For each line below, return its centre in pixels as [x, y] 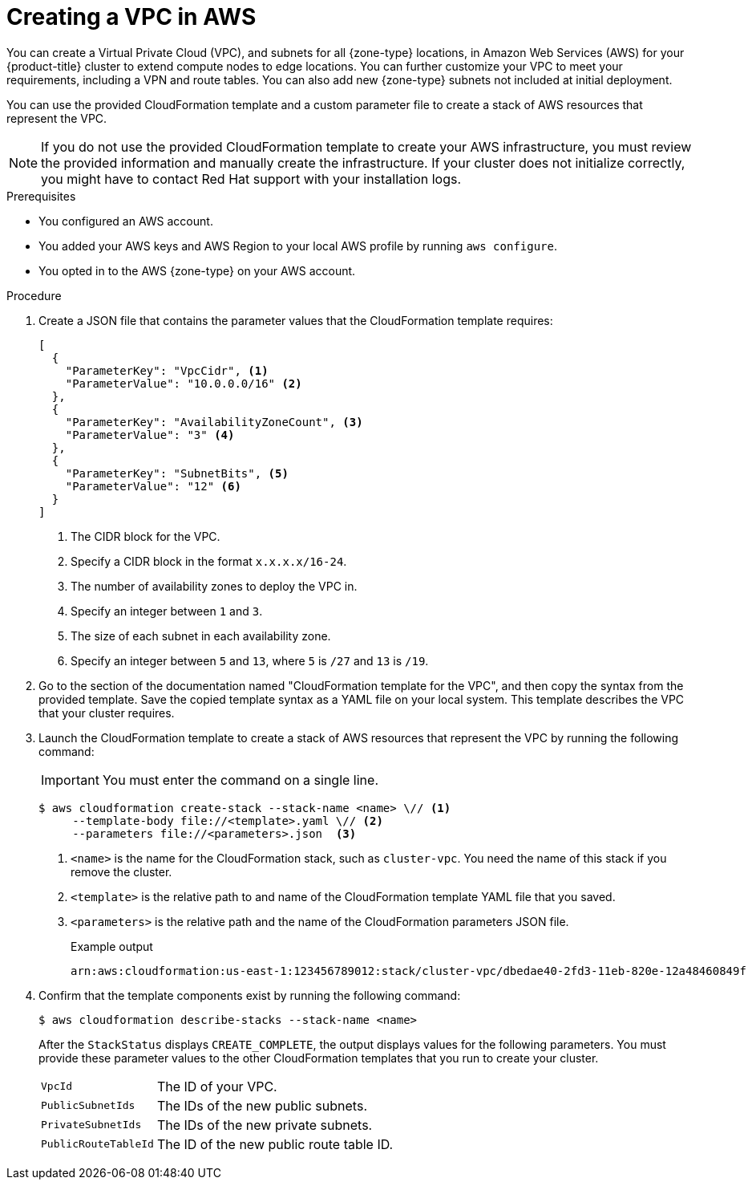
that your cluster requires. [107, 713]
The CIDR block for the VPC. [146, 536]
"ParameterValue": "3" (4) [150, 435]
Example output [112, 946]
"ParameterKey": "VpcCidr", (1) [167, 370]
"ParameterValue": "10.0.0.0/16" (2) [184, 383]
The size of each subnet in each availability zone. [201, 636]
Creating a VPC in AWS [131, 17]
